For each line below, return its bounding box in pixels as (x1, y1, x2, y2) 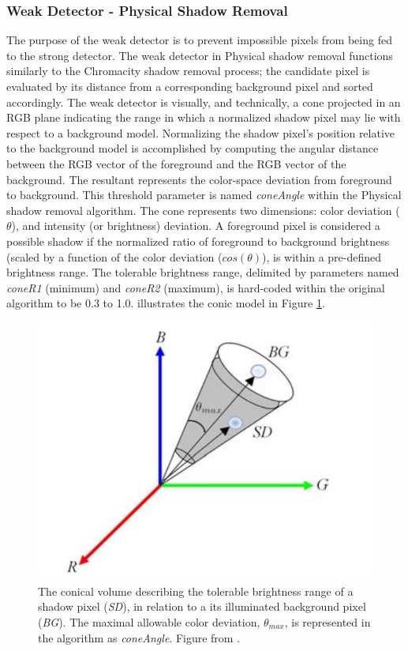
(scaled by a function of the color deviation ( (6, 248, 223, 265)
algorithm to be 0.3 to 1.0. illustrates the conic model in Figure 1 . (6, 295, 325, 311)
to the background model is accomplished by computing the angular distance (6, 140, 379, 156)
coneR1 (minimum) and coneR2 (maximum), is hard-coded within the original (6, 279, 385, 295)
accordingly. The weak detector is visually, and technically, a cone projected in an (6, 93, 401, 110)
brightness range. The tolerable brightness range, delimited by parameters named (6, 264, 399, 280)
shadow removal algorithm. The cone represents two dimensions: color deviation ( (6, 201, 400, 218)
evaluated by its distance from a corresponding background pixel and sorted (6, 78, 373, 94)
